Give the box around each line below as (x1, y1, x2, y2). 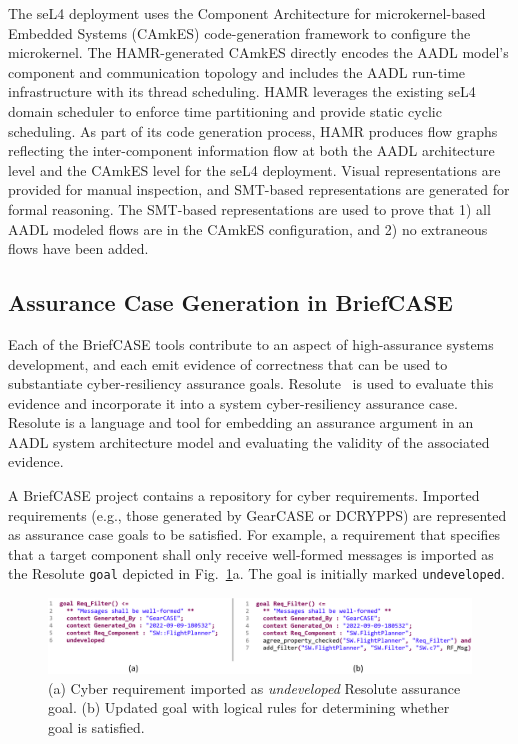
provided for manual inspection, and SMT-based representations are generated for (8, 179, 510, 200)
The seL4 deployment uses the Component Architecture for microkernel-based (8, 3, 486, 23)
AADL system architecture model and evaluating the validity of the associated (8, 431, 490, 452)
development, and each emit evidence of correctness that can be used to (8, 353, 448, 374)
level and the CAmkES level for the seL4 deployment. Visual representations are (8, 159, 501, 180)
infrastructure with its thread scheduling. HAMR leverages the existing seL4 (8, 81, 476, 102)
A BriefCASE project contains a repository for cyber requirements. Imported (8, 485, 480, 506)
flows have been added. (8, 238, 149, 259)
